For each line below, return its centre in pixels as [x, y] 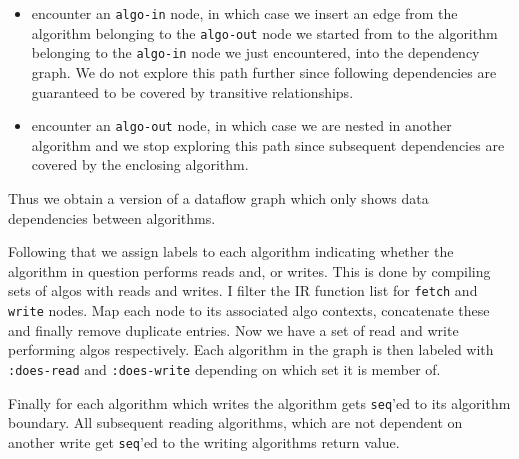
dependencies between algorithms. [112, 217]
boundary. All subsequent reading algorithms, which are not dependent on [235, 422]
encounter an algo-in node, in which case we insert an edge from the [244, 13]
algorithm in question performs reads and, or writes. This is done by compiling [249, 270]
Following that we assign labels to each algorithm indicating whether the [231, 251]
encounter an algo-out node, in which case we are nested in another [241, 125]
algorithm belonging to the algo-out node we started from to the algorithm [264, 32]
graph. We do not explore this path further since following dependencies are [264, 71]
